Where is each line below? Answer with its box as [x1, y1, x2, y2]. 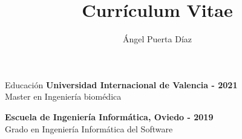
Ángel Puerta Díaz [123, 33, 192, 45]
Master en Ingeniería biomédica [5, 90, 122, 103]
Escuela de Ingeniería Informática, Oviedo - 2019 [5, 110, 214, 123]
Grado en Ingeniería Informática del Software [5, 122, 173, 135]
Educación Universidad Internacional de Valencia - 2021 [5, 78, 238, 91]
